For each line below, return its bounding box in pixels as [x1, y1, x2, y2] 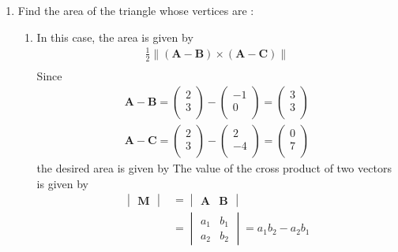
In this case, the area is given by [36, 28, 193, 45]
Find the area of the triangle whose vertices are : [17, 2, 254, 18]
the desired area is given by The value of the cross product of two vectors [36, 160, 392, 176]
